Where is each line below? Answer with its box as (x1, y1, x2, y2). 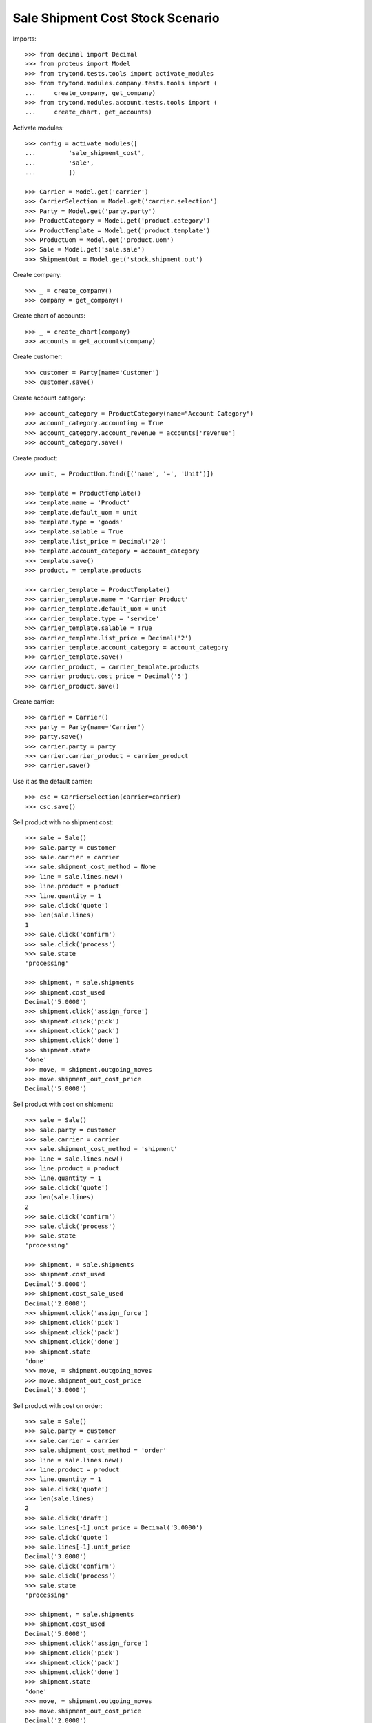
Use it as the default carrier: (12, 777, 92, 785)
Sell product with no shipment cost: (12, 817, 114, 826)
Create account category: (12, 394, 86, 402)
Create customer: (12, 352, 63, 361)
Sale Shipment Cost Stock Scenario (12, 10, 220, 26)
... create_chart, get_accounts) (25, 108, 153, 116)
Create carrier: (12, 697, 54, 706)
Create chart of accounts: (12, 312, 86, 320)
